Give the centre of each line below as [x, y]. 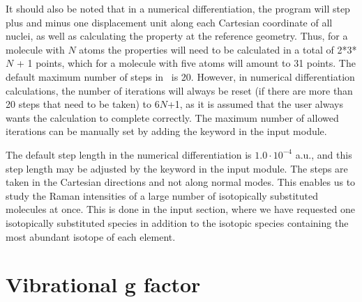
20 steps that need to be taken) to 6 [83, 104]
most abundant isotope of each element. [91, 236]
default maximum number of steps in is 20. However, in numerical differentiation [180, 76]
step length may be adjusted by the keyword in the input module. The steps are [177, 168]
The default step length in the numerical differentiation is [129, 154]
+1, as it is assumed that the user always [255, 104]
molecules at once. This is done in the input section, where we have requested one [180, 209]
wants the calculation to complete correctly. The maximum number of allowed [172, 117]
